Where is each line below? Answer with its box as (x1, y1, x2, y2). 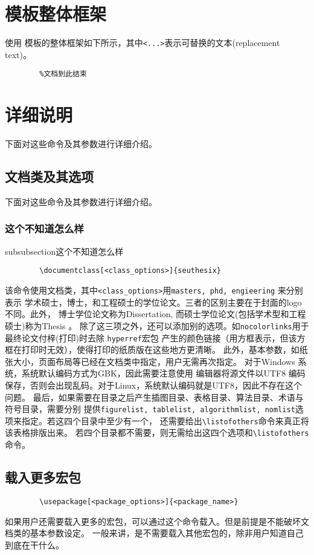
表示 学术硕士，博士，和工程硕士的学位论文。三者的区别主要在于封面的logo (5, 295, 302, 308)
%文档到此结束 (39, 70, 87, 79)
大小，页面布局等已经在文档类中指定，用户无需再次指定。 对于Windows (13, 355, 295, 367)
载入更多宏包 (5, 468, 81, 487)
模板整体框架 (5, 1, 107, 26)
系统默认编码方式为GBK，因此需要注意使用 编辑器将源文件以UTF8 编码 (21, 367, 306, 379)
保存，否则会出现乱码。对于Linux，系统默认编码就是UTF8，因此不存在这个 (5, 378, 302, 391)
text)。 (5, 48, 31, 61)
